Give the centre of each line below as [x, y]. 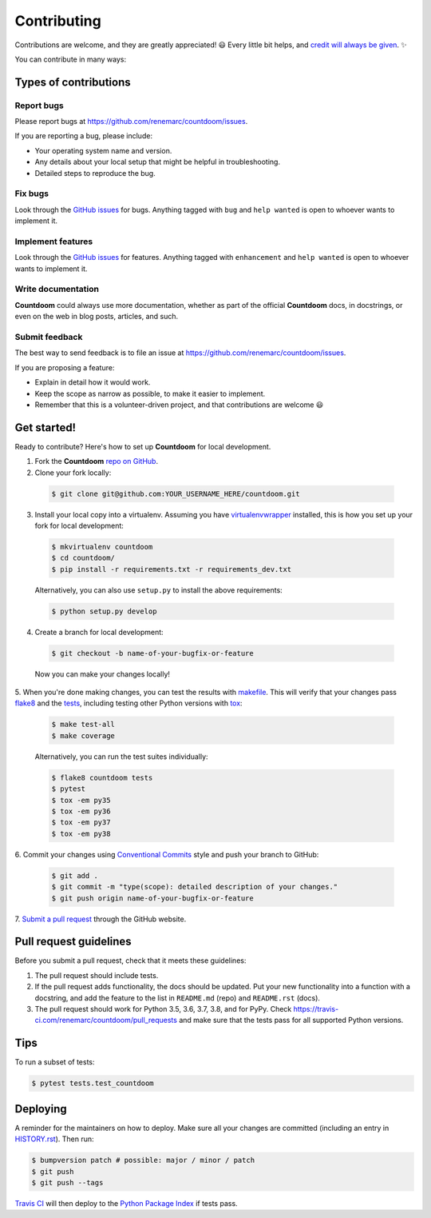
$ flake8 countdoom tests [102, 777]
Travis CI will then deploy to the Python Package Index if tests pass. [127, 1203]
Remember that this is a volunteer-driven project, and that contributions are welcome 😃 [179, 405]
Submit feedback [49, 337]
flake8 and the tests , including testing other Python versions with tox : [129, 703]
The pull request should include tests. [97, 975]
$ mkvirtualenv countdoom [102, 547]
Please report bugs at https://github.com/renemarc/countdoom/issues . [131, 122]
